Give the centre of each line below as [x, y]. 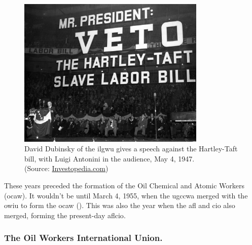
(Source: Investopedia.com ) [66, 168]
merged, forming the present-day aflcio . [65, 215]
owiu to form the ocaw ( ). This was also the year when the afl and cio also [120, 205]
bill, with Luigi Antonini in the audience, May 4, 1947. [110, 158]
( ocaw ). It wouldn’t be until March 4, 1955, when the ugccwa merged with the [126, 195]
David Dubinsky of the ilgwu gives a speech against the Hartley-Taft [131, 149]
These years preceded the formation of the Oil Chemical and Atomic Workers [124, 185]
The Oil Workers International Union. [83, 238]
